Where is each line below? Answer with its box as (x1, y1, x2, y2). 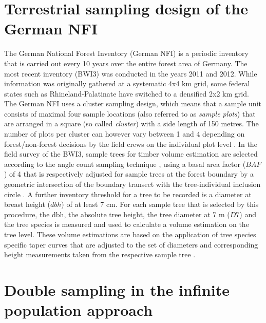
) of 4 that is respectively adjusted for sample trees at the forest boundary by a (4, 168, 254, 179)
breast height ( (4, 199, 50, 210)
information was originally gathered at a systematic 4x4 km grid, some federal (4, 78, 250, 89)
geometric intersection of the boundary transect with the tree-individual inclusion (4, 179, 261, 189)
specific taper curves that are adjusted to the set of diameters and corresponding (4, 239, 258, 250)
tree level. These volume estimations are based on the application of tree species (4, 229, 256, 239)
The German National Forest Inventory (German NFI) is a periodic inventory (4, 48, 249, 59)
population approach (4, 299, 153, 320)
